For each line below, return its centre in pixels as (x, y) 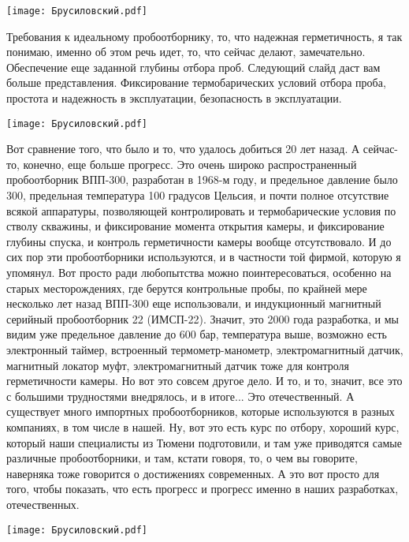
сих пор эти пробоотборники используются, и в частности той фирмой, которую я (204, 257)
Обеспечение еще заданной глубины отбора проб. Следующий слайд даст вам (193, 67)
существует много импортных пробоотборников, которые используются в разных (201, 411)
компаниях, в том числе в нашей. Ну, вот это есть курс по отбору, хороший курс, (203, 426)
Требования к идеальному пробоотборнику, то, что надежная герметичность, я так (204, 36)
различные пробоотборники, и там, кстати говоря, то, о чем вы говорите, (182, 458)
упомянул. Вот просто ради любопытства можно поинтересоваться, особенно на (199, 273)
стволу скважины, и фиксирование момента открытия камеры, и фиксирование (195, 226)
